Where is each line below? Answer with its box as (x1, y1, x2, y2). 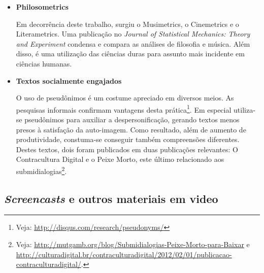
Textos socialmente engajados (16, 75, 122, 86)
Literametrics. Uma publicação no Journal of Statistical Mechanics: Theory (16, 28, 250, 39)
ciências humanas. (16, 58, 72, 69)
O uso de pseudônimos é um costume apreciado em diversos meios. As (16, 92, 234, 103)
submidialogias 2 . (16, 164, 67, 176)
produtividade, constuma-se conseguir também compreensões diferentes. (16, 134, 240, 145)
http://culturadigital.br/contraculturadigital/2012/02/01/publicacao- (16, 249, 232, 259)
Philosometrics (16, 2, 69, 12)
